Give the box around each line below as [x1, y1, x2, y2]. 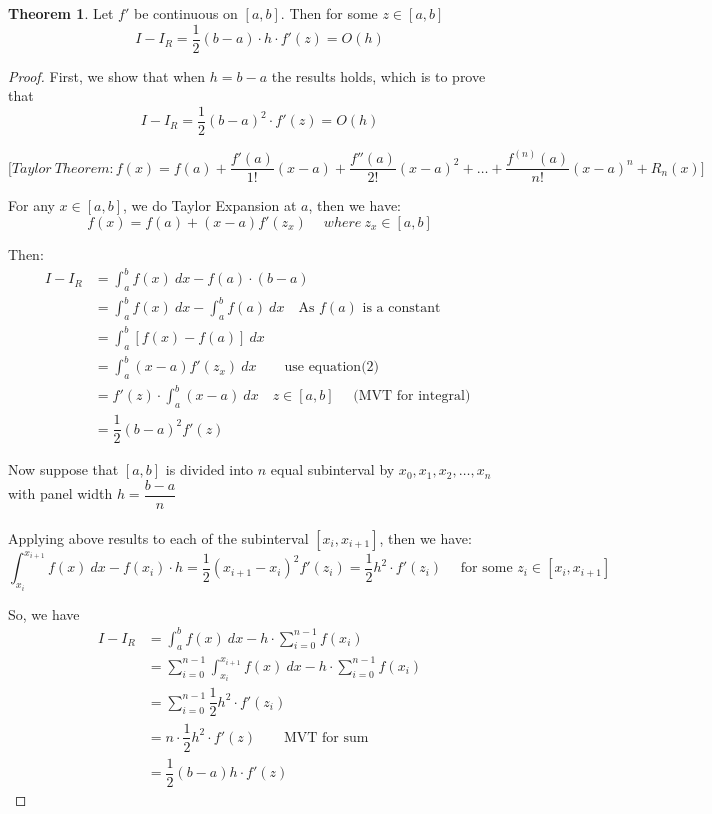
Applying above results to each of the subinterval [8, 527, 309, 548]
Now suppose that [8, 459, 119, 480]
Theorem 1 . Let [8, 3, 114, 23]
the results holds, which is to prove [271, 65, 486, 86]
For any [8, 195, 55, 216]
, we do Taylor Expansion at [123, 195, 297, 216]
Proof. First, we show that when [8, 65, 206, 86]
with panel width [8, 483, 113, 504]
